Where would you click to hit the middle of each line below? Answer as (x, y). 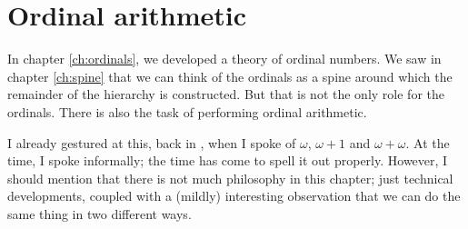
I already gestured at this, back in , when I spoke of (152, 142)
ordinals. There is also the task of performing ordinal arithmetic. (187, 111)
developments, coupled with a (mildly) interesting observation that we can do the (234, 196)
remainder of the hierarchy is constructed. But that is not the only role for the (226, 94)
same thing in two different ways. (100, 213)
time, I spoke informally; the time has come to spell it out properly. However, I (228, 160)
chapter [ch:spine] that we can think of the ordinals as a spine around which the (230, 76)
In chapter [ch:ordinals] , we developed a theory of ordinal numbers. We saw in (224, 59)
